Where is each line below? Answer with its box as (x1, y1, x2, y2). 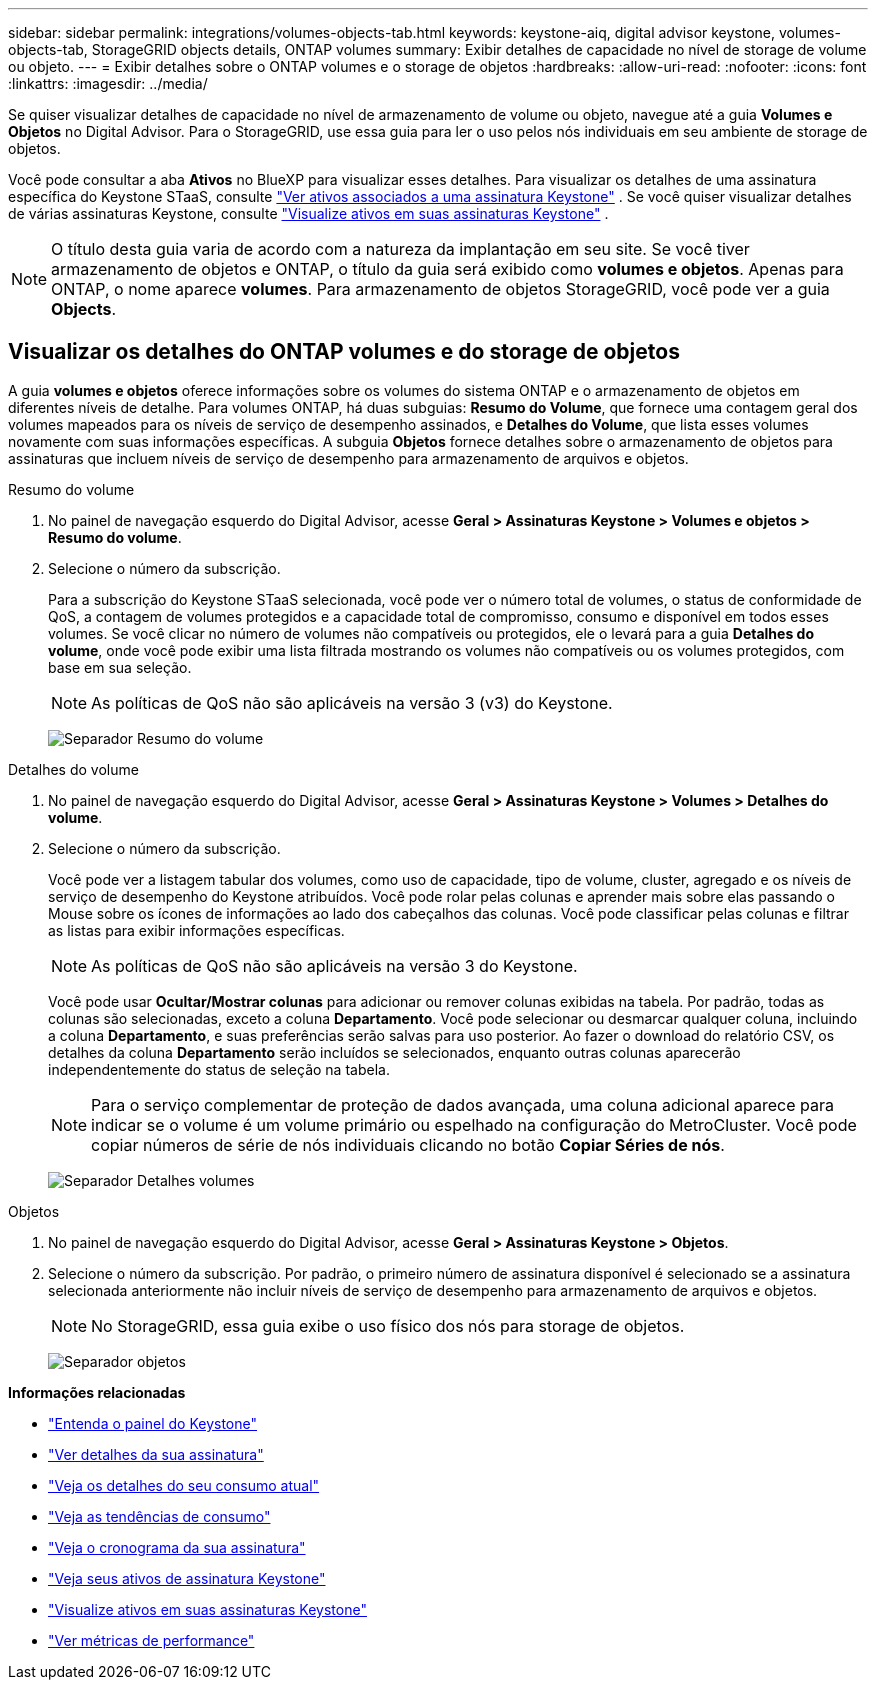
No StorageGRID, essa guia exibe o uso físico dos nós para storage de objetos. (91, 1315, 685, 1336)
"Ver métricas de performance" (48, 1631, 255, 1649)
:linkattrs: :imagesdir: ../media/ (8, 75, 208, 92)
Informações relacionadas (8, 1383, 186, 1401)
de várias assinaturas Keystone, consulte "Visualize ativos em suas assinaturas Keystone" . (8, 205, 609, 222)
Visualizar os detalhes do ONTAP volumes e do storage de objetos (8, 339, 680, 365)
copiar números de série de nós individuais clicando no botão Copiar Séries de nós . (91, 1134, 725, 1155)
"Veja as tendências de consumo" (48, 1507, 271, 1525)
